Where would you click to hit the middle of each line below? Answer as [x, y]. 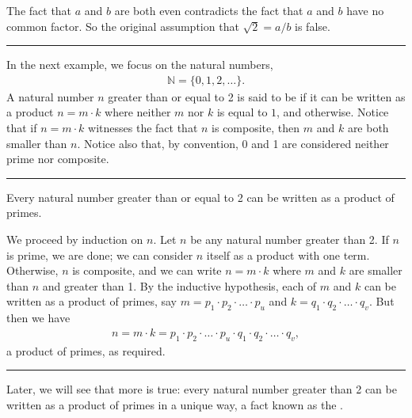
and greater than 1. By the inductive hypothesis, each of [179, 285]
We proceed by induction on [75, 239]
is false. [313, 26]
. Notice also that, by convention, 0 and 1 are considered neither [233, 143]
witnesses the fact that [143, 127]
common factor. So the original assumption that [123, 26]
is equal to [242, 112]
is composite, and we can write [147, 270]
